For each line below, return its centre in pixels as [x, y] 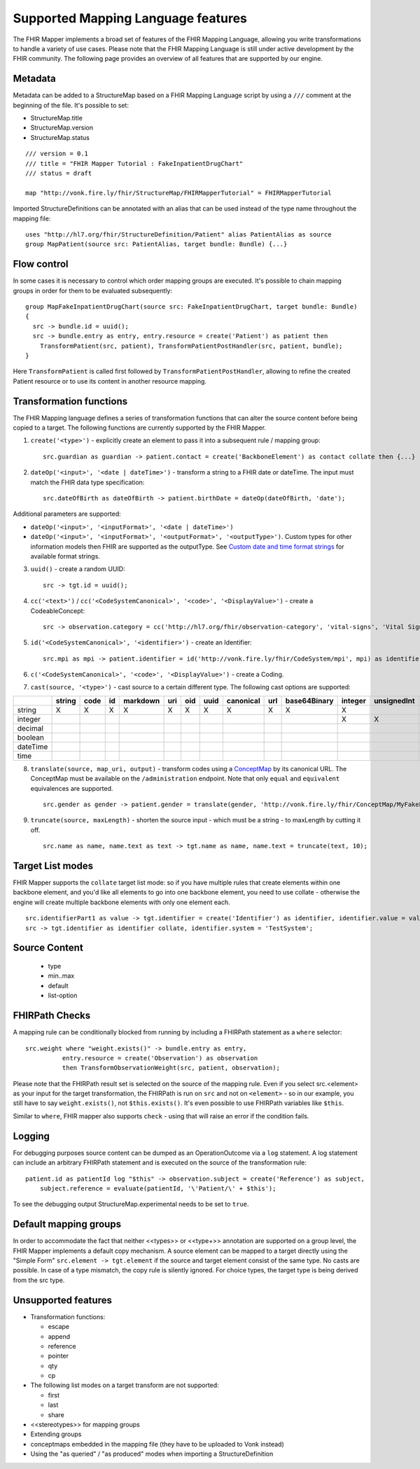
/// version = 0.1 [57, 154]
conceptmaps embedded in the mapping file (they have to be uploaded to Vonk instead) [157, 1444]
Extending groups [56, 1434]
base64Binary [309, 701]
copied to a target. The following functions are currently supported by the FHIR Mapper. [139, 428]
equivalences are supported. [72, 788]
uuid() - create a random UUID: [78, 569]
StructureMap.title [57, 118]
